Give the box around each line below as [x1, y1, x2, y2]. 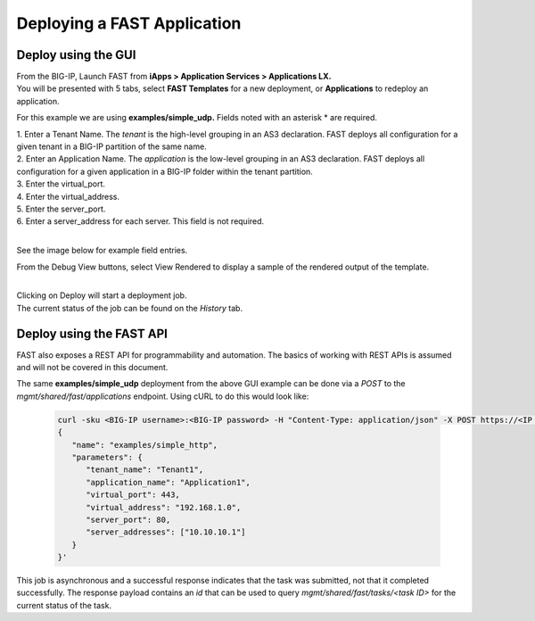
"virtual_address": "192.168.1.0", [86, 502, 242, 512]
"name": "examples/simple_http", [71, 440, 218, 450]
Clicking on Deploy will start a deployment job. [16, 290, 187, 301]
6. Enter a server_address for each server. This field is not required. [16, 216, 265, 227]
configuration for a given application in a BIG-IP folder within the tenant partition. [16, 166, 314, 177]
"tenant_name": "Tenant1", [86, 465, 204, 475]
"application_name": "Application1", [86, 477, 251, 487]
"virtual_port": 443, [86, 490, 180, 500]
